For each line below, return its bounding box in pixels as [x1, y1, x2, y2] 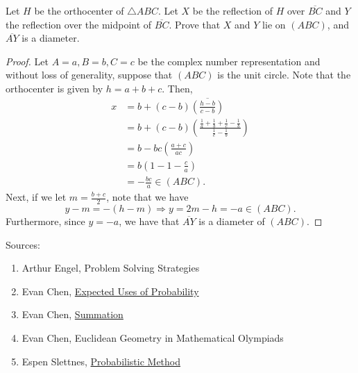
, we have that [119, 214, 180, 229]
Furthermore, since [6, 214, 85, 229]
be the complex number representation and [137, 53, 321, 68]
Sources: [6, 237, 40, 251]
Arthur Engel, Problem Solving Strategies [22, 260, 200, 275]
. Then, [162, 81, 193, 95]
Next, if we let [6, 190, 67, 204]
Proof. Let [6, 53, 49, 68]
